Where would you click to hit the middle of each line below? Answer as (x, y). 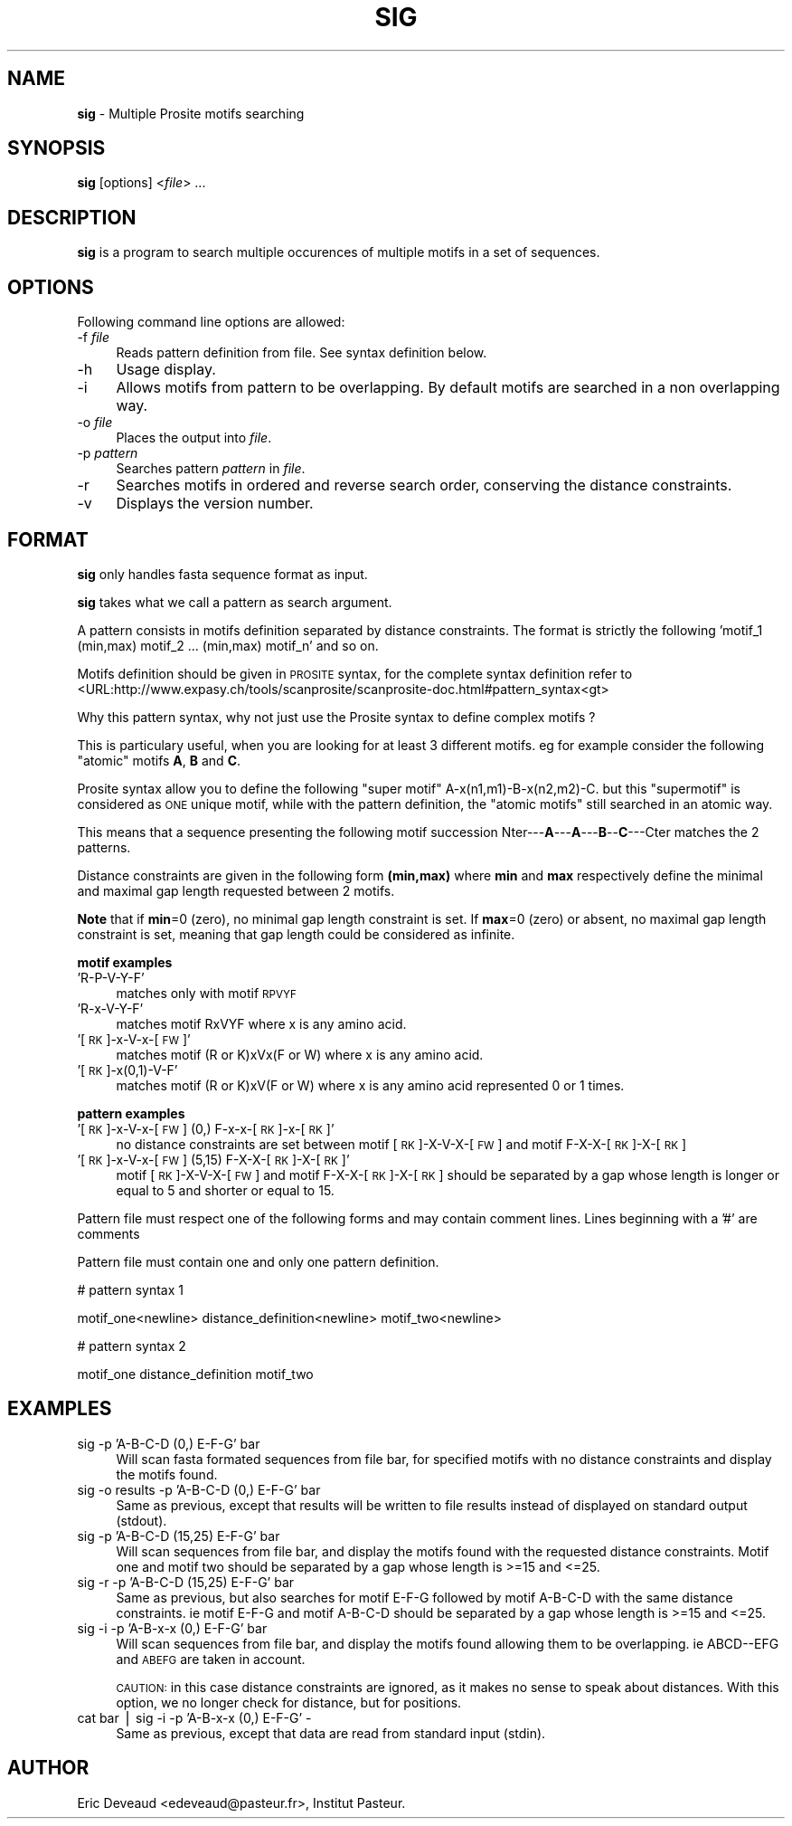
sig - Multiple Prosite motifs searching (191, 113)
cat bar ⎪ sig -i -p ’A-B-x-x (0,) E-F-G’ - (194, 1717)
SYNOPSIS (57, 148)
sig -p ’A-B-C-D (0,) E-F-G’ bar (169, 1443)
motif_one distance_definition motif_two (195, 1374)
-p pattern (108, 453)
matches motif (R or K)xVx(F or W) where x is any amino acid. (300, 1054)
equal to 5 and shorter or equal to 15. (225, 1190)
